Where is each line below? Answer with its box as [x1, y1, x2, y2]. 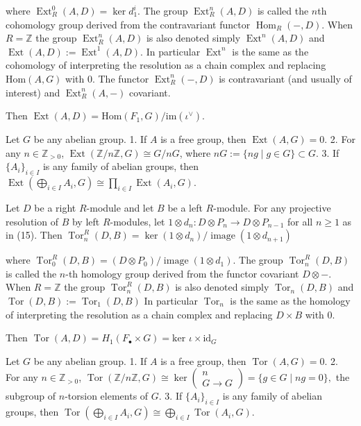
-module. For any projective [213, 200, 331, 214]
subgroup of [6, 389, 56, 403]
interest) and [6, 85, 60, 99]
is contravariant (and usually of [219, 71, 352, 85]
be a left [167, 200, 203, 214]
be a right [34, 200, 76, 214]
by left [72, 214, 100, 228]
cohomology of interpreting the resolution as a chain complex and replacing [6, 58, 326, 72]
